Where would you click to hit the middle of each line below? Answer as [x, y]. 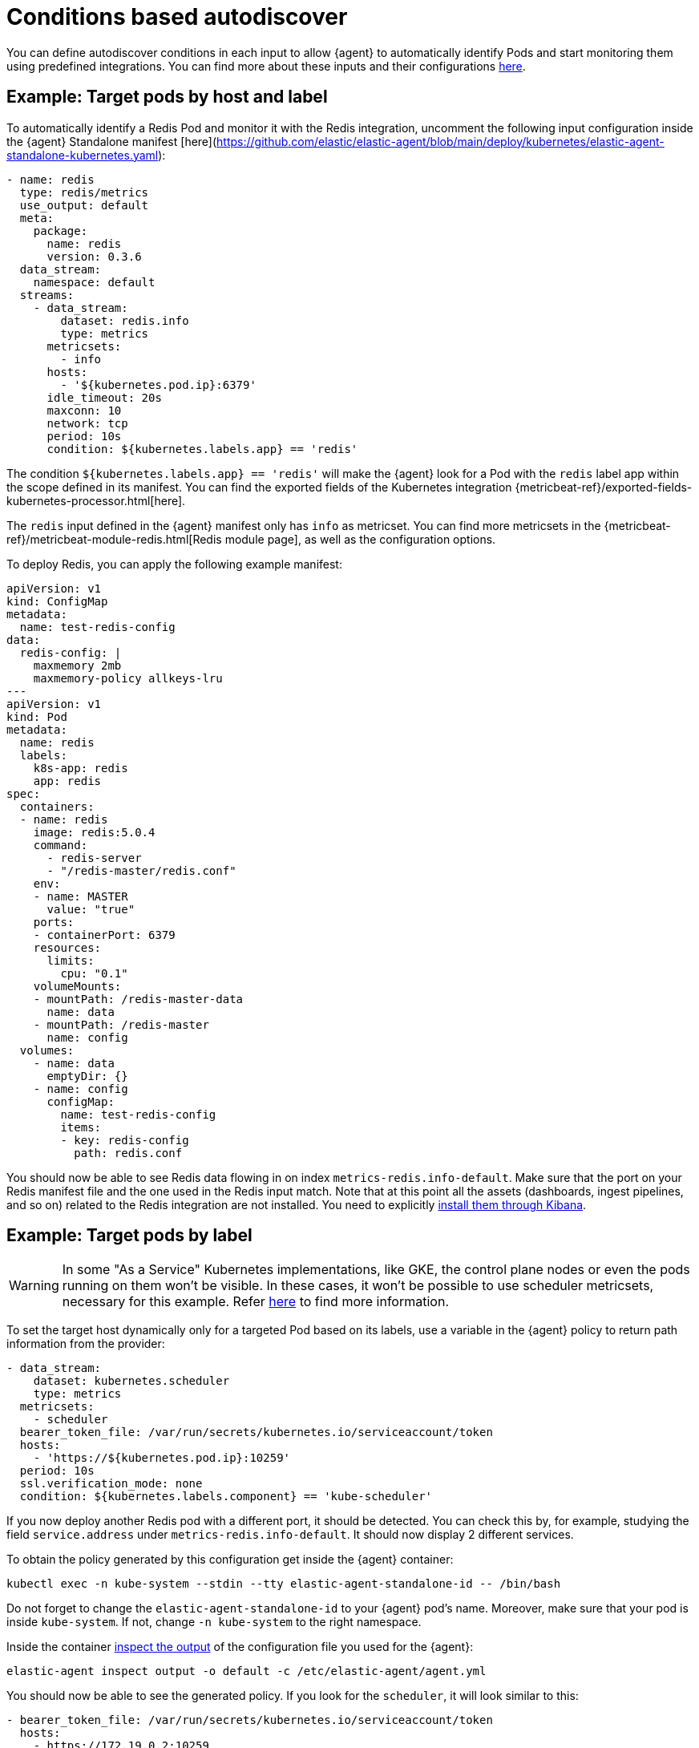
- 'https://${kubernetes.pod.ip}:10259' [162, 1458]
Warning [34, 1286]
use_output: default [84, 205]
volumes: [47, 1050]
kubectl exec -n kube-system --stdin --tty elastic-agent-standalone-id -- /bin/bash [284, 1584]
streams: [47, 295]
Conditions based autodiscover [177, 17]
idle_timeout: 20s [104, 397]
